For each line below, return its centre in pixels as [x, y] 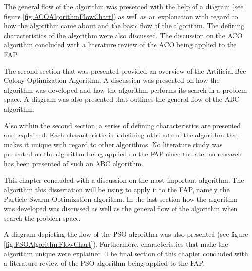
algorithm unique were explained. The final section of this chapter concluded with [126, 253]
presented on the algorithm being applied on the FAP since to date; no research [123, 154]
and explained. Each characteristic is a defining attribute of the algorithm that [121, 135]
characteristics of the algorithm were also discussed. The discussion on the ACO [123, 35]
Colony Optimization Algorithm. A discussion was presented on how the [112, 80]
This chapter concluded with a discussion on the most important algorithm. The [124, 180]
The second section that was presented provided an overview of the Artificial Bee [125, 70]
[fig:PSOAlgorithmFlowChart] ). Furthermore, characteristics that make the [116, 244]
